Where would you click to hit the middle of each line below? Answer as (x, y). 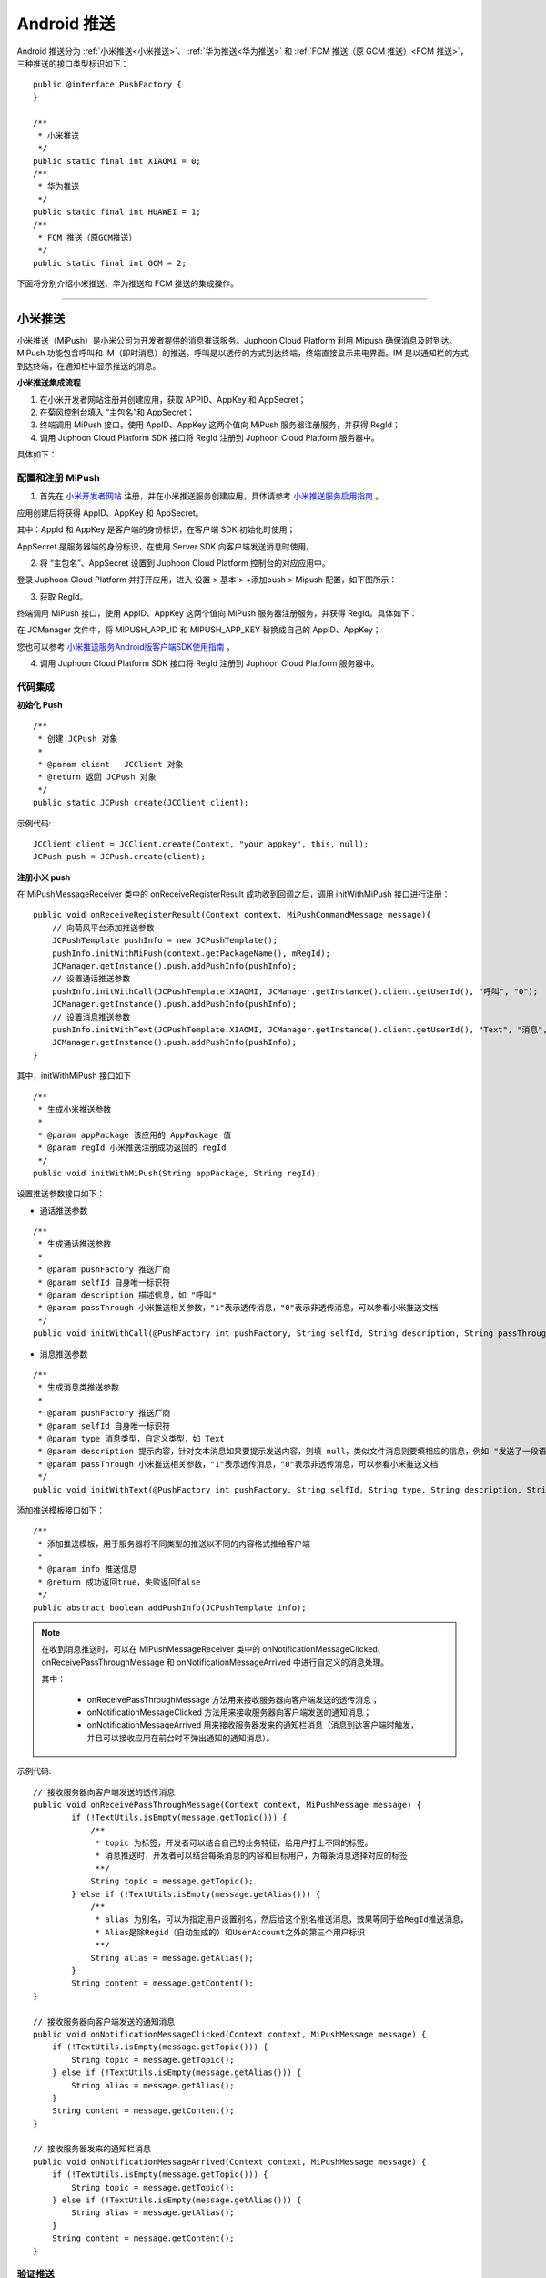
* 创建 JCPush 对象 (78, 739)
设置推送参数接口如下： (61, 1194)
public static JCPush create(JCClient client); (141, 803)
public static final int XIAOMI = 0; (117, 161)
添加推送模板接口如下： (61, 1510)
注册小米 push (44, 877)
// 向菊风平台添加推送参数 (103, 928)
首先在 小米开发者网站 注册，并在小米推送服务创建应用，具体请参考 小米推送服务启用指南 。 (212, 496)
